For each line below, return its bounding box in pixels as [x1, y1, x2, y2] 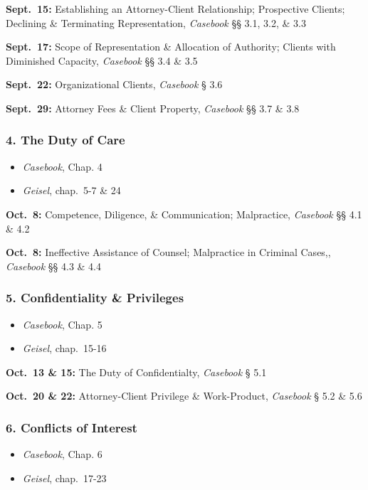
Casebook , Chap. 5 [22, 316, 102, 331]
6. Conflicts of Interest [6, 418, 137, 436]
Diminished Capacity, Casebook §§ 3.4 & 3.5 [6, 53, 198, 68]
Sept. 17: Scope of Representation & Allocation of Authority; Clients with [6, 39, 336, 54]
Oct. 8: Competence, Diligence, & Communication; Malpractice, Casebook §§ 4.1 [6, 206, 362, 221]
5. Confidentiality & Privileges [6, 289, 184, 307]
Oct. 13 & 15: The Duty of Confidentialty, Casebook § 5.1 [6, 364, 267, 379]
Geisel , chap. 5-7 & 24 [22, 183, 121, 198]
